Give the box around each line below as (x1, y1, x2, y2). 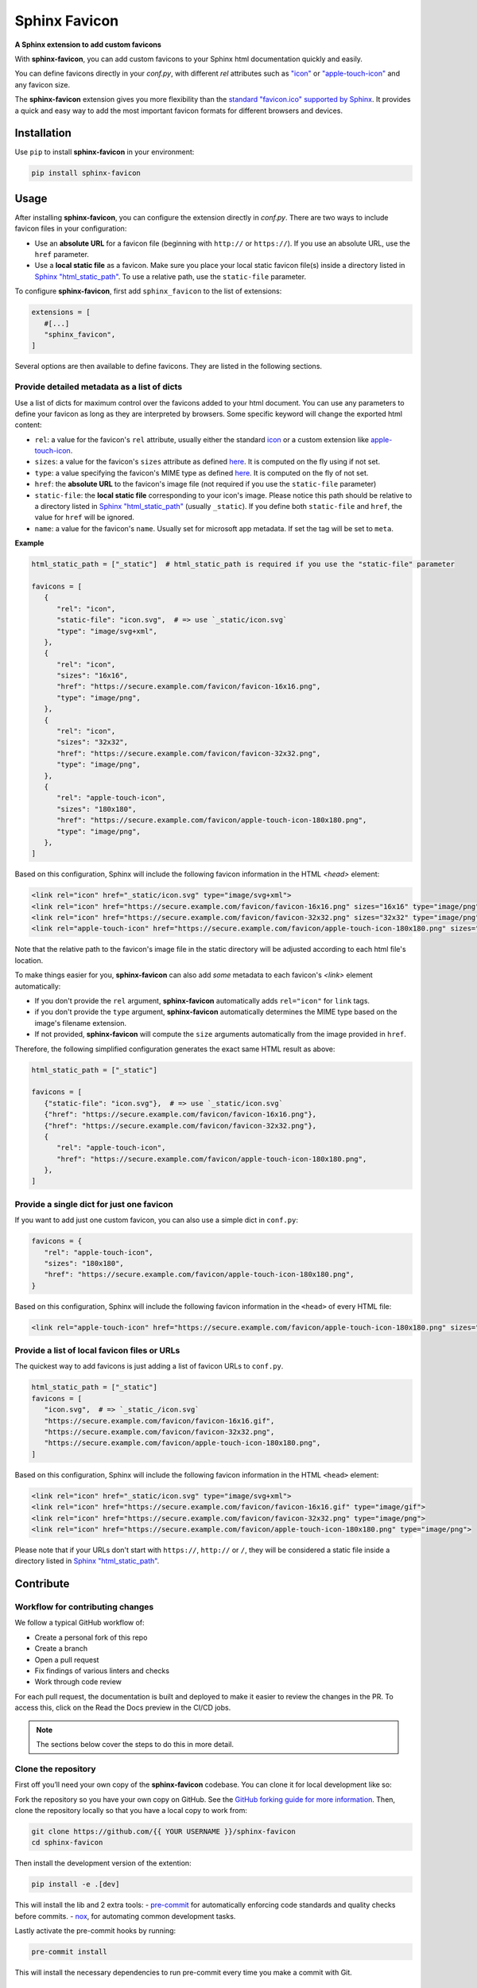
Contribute (14, 1577, 70, 1590)
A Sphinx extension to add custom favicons (14, 40, 162, 49)
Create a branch (34, 1644, 88, 1653)
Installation (14, 126, 72, 140)
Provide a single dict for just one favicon (14, 1198, 174, 1209)
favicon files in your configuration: (14, 223, 127, 234)
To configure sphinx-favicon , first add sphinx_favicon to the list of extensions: (14, 286, 282, 296)
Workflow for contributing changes (14, 1602, 154, 1613)
